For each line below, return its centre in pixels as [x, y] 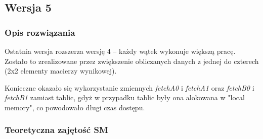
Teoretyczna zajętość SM [56, 130]
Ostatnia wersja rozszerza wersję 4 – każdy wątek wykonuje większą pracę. [120, 51]
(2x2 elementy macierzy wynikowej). [61, 71]
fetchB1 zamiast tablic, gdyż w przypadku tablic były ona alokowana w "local [125, 97]
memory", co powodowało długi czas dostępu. [75, 107]
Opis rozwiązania [40, 32]
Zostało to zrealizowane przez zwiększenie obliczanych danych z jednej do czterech [132, 61]
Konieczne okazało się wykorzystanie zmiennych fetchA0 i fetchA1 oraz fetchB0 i [129, 87]
